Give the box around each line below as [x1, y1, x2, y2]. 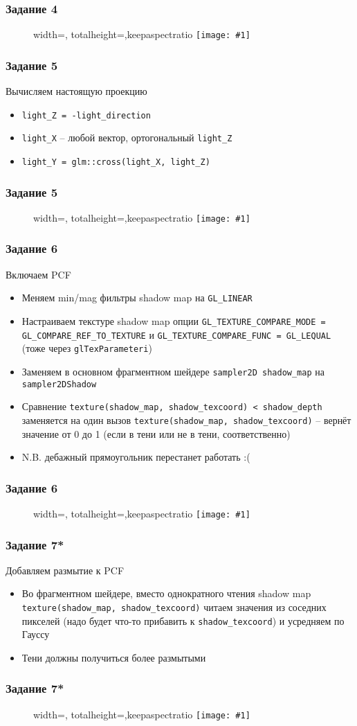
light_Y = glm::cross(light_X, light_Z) [21, 157, 210, 167]
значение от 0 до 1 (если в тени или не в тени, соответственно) [21, 426, 291, 441]
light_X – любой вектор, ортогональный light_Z [21, 130, 232, 145]
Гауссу [21, 627, 50, 641]
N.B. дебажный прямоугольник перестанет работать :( [21, 450, 250, 464]
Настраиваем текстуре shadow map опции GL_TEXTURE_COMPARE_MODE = [21, 314, 326, 328]
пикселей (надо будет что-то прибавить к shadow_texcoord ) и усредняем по [21, 613, 345, 628]
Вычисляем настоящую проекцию [6, 84, 147, 98]
